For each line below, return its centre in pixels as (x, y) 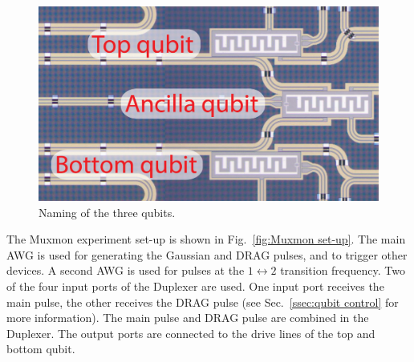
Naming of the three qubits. (107, 212)
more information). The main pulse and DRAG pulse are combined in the (188, 318)
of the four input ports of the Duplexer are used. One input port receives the (195, 286)
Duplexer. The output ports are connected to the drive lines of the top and (191, 333)
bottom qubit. (41, 349)
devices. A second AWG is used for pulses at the (126, 270)
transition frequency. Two (343, 270)
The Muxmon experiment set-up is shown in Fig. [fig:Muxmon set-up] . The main (206, 239)
